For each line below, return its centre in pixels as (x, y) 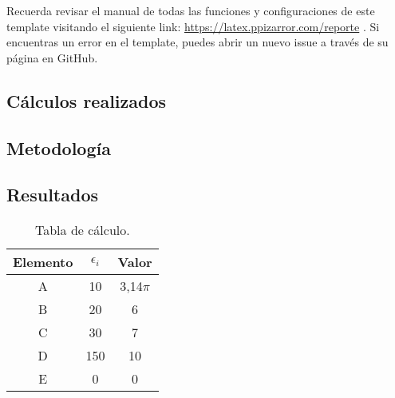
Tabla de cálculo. (83, 230)
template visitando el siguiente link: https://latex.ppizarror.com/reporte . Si (193, 26)
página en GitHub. (52, 57)
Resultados (52, 195)
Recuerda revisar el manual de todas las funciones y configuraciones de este (191, 10)
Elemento (43, 262)
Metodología (59, 147)
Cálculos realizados (87, 100)
